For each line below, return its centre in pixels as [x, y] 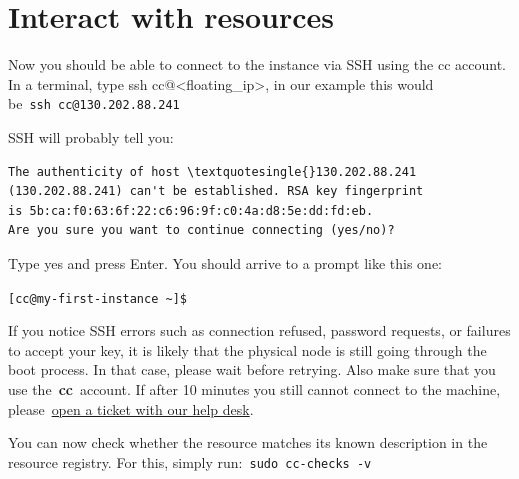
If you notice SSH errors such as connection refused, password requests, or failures [259, 330]
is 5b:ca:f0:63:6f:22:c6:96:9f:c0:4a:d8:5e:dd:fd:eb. [191, 210]
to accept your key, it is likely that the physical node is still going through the [247, 349]
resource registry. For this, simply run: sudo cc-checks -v [190, 461]
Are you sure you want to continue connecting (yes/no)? [201, 230]
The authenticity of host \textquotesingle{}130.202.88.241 [212, 171]
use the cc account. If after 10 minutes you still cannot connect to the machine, [254, 388]
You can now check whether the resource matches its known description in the [248, 442]
